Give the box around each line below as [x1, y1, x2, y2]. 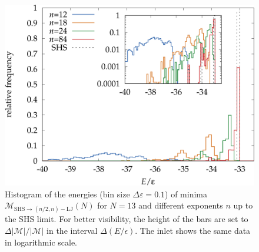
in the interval [47, 224, 98, 237]
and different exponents [138, 199, 223, 211]
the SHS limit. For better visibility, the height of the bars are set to [5, 213, 248, 225]
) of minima [165, 187, 207, 200]
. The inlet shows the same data [135, 224, 251, 237]
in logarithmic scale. [5, 236, 78, 248]
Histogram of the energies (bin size [5, 187, 130, 200]
